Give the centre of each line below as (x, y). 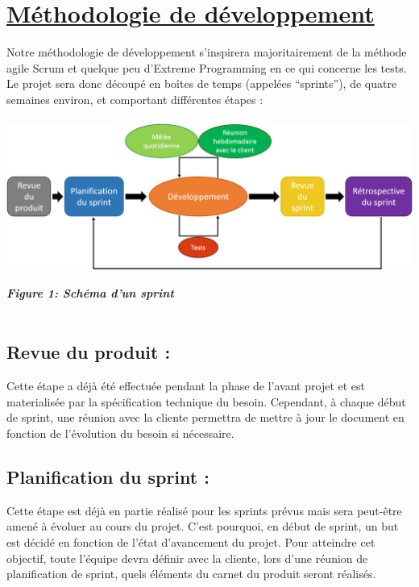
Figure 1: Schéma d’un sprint (90, 292)
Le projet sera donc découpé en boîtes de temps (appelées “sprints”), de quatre (202, 83)
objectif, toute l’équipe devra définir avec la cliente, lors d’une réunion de (187, 558)
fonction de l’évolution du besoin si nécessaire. (120, 433)
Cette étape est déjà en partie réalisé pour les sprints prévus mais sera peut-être (204, 510)
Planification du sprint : (108, 476)
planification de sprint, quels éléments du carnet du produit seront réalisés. (191, 574)
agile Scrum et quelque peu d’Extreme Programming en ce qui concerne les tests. (207, 67)
